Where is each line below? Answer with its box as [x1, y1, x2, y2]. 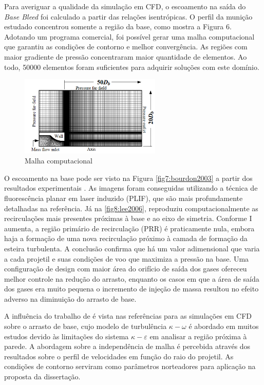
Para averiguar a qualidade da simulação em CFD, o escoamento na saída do [4, 1, 246, 11]
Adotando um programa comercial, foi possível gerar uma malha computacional [4, 31, 255, 42]
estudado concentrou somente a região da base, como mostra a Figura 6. [4, 21, 232, 32]
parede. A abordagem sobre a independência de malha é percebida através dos [4, 341, 251, 352]
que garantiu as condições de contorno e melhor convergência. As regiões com [4, 41, 248, 52]
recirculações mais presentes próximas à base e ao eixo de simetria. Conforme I [4, 213, 252, 224]
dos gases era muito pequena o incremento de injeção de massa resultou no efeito [4, 283, 259, 294]
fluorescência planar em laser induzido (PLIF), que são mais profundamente [4, 192, 243, 203]
